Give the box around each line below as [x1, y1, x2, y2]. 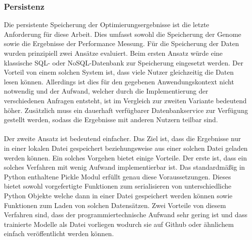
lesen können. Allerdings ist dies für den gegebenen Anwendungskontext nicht [4, 76, 234, 86]
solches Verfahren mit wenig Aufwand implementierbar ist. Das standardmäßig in [4, 162, 245, 172]
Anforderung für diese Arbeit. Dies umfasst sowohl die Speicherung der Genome [4, 29, 241, 39]
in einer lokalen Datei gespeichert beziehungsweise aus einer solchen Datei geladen [4, 143, 248, 153]
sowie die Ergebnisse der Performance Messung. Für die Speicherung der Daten [4, 38, 239, 48]
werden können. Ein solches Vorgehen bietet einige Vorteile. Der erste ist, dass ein [4, 152, 247, 162]
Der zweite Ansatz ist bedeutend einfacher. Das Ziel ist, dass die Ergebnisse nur [4, 133, 241, 144]
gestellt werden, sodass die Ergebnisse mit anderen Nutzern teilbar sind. [4, 114, 218, 125]
